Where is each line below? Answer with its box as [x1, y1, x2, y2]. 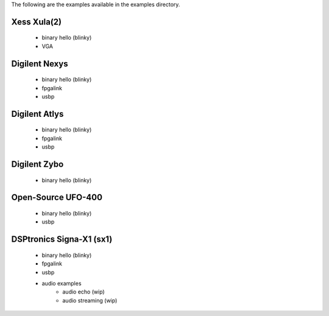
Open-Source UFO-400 [11, 192, 103, 203]
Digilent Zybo [11, 159, 64, 169]
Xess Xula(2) [11, 16, 62, 27]
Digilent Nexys [11, 58, 68, 69]
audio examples [41, 279, 82, 287]
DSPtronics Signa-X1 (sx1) [11, 234, 113, 245]
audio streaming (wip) [62, 297, 118, 304]
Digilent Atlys [11, 108, 64, 119]
